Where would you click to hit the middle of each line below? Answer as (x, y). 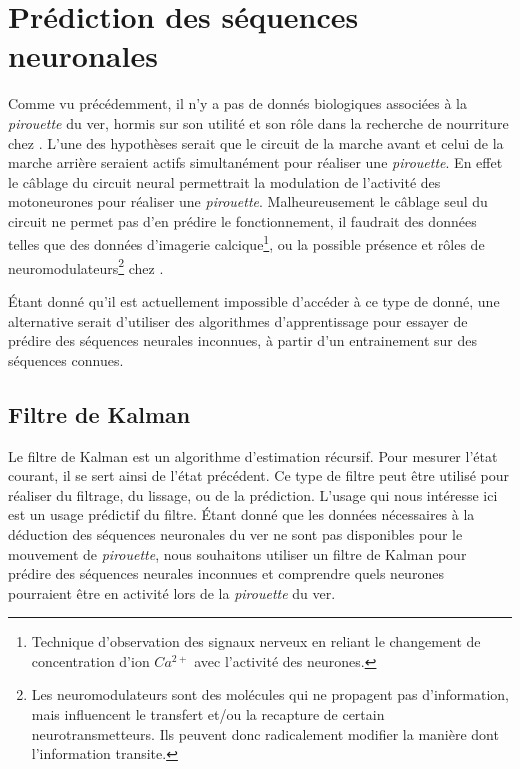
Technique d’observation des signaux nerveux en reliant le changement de (256, 641)
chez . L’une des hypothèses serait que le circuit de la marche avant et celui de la (256, 142)
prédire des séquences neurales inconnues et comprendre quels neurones (226, 573)
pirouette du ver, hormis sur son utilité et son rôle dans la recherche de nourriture (258, 122)
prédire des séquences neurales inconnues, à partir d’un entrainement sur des (243, 340)
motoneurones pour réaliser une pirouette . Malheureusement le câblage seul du (248, 201)
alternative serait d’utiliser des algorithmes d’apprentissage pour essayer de (238, 320)
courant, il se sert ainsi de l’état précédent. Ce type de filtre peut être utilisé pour (259, 475)
